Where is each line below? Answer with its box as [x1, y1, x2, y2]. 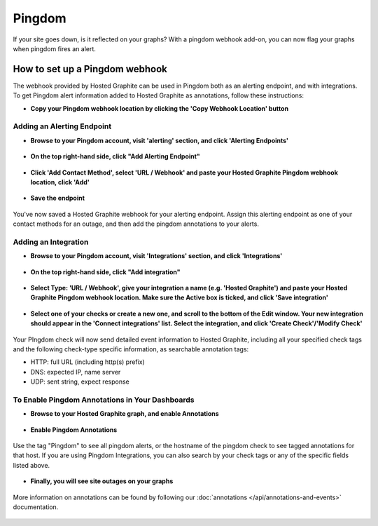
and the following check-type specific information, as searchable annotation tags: [13, 344, 249, 353]
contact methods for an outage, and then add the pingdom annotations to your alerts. [13, 220, 259, 228]
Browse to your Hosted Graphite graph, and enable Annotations [30, 410, 220, 418]
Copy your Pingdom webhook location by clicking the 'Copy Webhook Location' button [30, 104, 289, 112]
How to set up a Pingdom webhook [13, 63, 168, 75]
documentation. [13, 503, 59, 511]
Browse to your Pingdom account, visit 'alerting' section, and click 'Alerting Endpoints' [30, 136, 288, 144]
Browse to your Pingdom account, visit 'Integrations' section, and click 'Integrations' [30, 252, 283, 260]
